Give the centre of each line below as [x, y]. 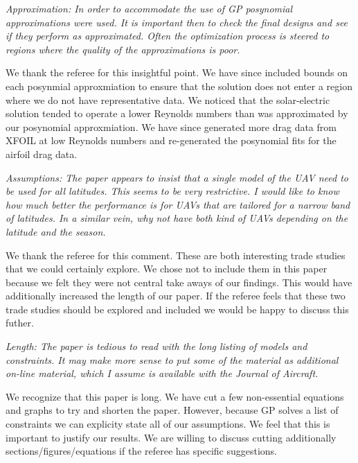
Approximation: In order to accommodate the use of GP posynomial [149, 8]
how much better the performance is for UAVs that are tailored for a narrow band [178, 204]
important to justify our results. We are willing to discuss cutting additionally [171, 437]
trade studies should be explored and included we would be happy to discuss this [177, 309]
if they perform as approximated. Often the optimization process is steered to [168, 36]
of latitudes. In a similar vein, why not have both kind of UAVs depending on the [177, 218]
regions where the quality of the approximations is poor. [123, 49]
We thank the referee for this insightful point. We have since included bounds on [177, 72]
